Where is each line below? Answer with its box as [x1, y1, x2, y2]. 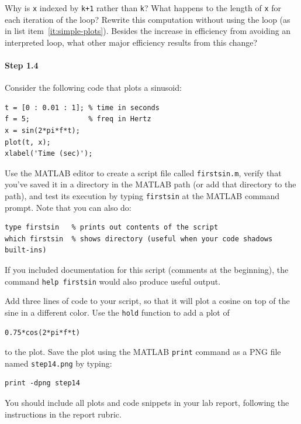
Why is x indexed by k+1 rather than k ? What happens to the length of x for [5, 2, 282, 13]
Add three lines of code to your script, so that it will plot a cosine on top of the [5, 295, 290, 307]
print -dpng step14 [5, 379, 80, 388]
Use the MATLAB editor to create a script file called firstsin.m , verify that [5, 166, 282, 179]
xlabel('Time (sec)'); [5, 149, 93, 158]
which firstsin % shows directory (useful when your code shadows [5, 234, 273, 243]
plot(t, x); [5, 138, 51, 146]
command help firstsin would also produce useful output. [5, 275, 221, 287]
